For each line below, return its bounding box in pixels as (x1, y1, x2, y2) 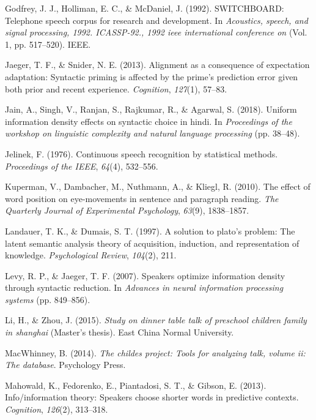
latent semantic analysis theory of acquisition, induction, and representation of (5, 236, 299, 249)
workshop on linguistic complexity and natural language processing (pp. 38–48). (5, 127, 300, 140)
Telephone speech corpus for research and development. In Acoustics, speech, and (5, 13, 308, 26)
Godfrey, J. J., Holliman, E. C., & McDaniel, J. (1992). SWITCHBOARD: (5, 2, 284, 14)
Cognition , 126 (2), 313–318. (5, 403, 108, 416)
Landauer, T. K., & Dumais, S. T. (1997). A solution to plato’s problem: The (5, 224, 295, 237)
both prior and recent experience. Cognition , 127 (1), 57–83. (5, 82, 227, 95)
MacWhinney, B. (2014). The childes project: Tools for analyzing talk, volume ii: (5, 346, 306, 359)
